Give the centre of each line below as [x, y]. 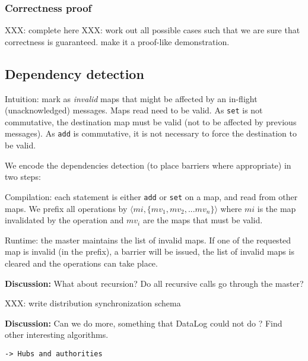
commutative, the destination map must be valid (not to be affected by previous [151, 121]
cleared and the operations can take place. [81, 263]
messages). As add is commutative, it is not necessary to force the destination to [151, 133]
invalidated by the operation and [64, 220]
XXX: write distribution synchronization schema [93, 303]
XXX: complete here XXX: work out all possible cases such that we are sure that [153, 30]
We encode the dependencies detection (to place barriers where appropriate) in [148, 165]
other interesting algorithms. [57, 335]
